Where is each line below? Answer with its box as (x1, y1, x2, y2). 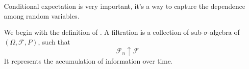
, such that (38, 36, 71, 46)
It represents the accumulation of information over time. (4, 56, 173, 66)
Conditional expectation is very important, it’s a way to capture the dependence (4, 1, 246, 11)
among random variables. (4, 10, 79, 21)
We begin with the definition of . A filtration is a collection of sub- (4, 27, 204, 37)
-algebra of (207, 27, 240, 37)
